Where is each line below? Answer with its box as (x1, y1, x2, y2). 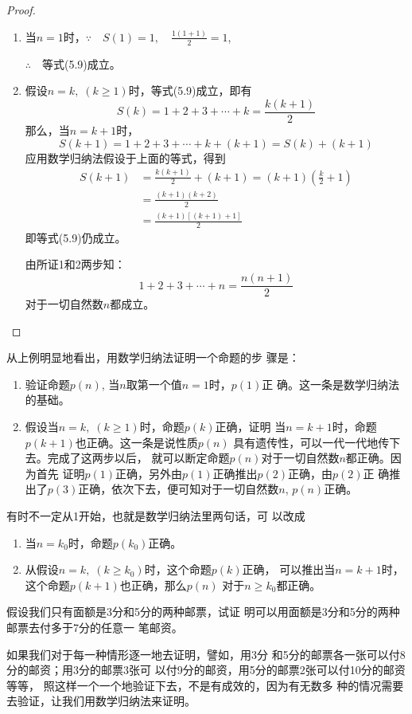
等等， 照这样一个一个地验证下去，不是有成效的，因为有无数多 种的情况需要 (6, 677, 404, 693)
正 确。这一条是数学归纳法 (262, 375, 399, 392)
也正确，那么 (119, 576, 187, 593)
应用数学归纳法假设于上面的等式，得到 (25, 149, 226, 166)
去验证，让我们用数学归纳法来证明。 (6, 692, 196, 709)
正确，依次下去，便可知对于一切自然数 (78, 481, 279, 497)
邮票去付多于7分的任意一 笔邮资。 (6, 619, 183, 636)
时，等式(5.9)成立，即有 (128, 82, 252, 99)
